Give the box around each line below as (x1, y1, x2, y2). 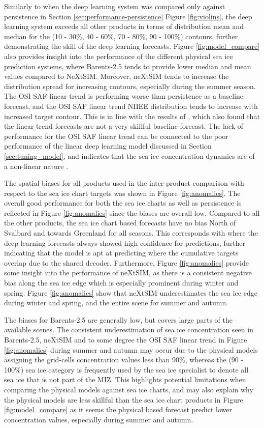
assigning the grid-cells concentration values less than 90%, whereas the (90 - (4, 354, 244, 365)
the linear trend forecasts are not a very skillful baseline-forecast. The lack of (4, 121, 244, 131)
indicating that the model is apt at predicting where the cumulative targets (4, 247, 239, 258)
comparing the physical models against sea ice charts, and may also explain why (4, 384, 253, 394)
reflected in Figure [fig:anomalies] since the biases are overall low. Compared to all (4, 207, 260, 218)
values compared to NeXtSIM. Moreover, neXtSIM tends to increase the (4, 71, 229, 81)
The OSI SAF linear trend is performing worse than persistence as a (4, 91, 217, 101)
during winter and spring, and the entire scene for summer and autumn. (4, 297, 228, 308)
